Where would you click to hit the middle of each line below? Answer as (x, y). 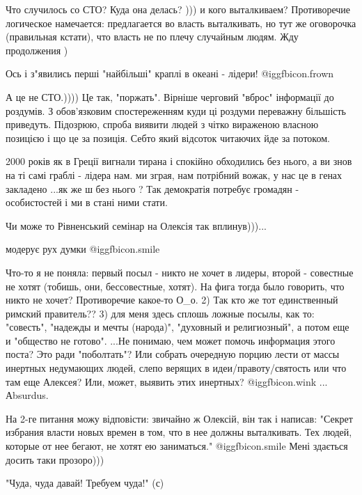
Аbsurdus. (27, 395)
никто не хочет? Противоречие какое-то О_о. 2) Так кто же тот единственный (172, 300)
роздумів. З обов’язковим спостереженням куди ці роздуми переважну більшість (176, 110)
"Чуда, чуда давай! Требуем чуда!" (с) (85, 483)
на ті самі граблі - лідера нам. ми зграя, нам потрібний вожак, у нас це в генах (174, 174)
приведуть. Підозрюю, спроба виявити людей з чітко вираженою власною (162, 124)
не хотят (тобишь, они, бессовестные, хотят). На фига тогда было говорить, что (175, 286)
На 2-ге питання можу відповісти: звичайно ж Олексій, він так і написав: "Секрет (179, 418)
